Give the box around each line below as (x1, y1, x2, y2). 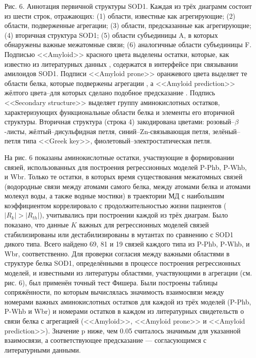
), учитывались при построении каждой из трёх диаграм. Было (39, 210, 228, 220)
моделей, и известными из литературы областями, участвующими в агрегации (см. (4, 268, 252, 278)
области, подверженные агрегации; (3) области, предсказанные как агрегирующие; (4, 20, 252, 30)
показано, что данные (4, 220, 69, 230)
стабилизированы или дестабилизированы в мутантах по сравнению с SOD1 (4, 229, 233, 239)
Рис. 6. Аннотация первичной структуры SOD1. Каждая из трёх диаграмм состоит (4, 1, 252, 11)
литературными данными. (4, 344, 81, 355)
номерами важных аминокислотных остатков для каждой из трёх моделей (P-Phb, (4, 296, 251, 306)
